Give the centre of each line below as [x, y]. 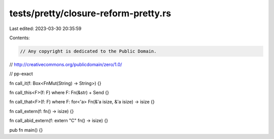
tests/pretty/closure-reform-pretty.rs [90, 13]
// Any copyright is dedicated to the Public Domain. [88, 51]
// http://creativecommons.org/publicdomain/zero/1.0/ [66, 64]
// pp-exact [21, 74]
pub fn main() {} [26, 130]
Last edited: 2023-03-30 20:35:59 [45, 29]
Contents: [20, 38]
